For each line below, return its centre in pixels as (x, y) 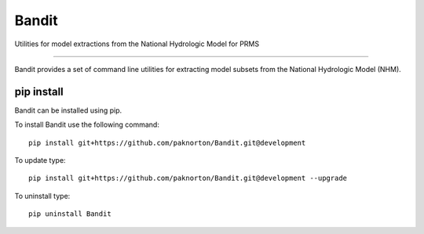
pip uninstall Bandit (70, 214)
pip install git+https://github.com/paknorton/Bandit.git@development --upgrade (188, 178)
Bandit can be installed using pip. (68, 110)
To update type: (40, 160)
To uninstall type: (42, 196)
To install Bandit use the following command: (87, 124)
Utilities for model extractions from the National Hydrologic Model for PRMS (137, 44)
